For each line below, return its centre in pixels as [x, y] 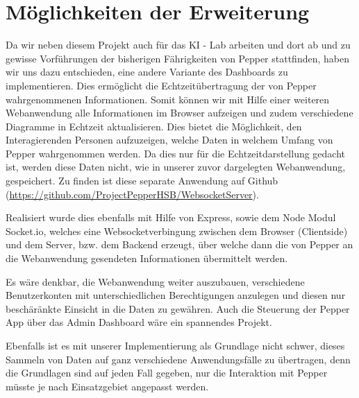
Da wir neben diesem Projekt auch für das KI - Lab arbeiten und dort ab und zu [178, 45]
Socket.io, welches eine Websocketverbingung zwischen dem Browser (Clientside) [177, 231]
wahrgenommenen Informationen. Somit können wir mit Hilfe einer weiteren [168, 99]
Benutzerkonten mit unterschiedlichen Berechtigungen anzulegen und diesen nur [176, 295]
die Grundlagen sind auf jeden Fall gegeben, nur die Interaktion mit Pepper [167, 373]
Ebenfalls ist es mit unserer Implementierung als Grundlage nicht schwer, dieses [175, 345]
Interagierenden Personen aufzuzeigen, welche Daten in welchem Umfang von [169, 140]
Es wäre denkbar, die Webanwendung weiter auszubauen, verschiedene [155, 281]
